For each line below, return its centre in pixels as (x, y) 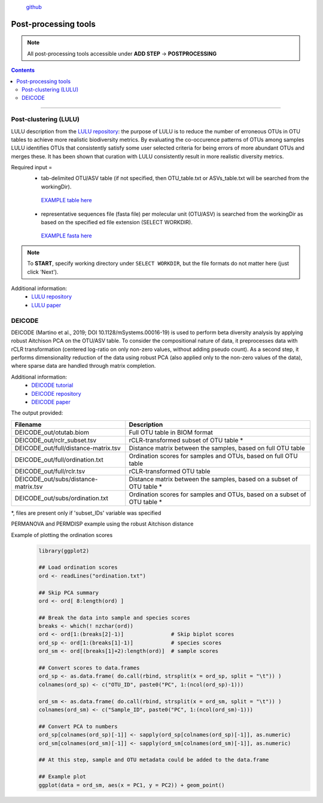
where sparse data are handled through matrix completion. (83, 366)
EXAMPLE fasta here (66, 236)
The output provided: (37, 413)
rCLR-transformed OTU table (170, 471)
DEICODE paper (51, 402)
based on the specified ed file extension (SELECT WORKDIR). (117, 222)
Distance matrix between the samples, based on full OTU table (217, 448)
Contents (23, 70)
